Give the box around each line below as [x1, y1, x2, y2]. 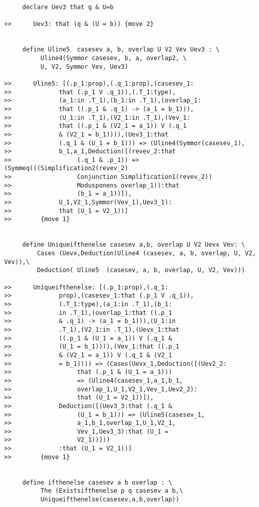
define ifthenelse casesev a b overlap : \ [22, 478, 172, 486]
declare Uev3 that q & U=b [22, 4, 114, 11]
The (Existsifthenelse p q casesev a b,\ [40, 487, 183, 495]
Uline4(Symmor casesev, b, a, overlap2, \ [40, 54, 187, 62]
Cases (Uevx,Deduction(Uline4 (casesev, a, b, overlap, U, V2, [37, 250, 256, 257]
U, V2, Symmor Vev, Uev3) [40, 63, 128, 70]
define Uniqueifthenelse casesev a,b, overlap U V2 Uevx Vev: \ [22, 241, 245, 249]
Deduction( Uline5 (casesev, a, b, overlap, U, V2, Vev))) [37, 266, 245, 274]
